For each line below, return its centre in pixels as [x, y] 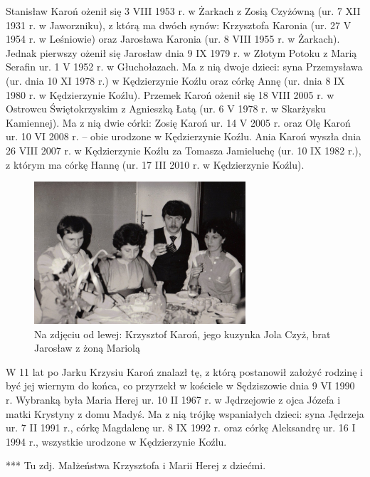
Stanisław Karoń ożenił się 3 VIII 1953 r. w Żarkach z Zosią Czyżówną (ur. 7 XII [183, 11]
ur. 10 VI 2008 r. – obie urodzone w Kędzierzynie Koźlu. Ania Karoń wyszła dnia [184, 136]
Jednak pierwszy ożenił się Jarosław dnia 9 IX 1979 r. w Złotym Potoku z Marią [181, 52]
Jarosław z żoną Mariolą [87, 348]
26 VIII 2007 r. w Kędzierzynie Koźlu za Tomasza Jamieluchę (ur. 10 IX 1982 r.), [184, 150]
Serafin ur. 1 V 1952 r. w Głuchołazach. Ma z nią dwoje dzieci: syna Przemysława [184, 67]
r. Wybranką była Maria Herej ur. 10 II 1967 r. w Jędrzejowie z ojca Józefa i [173, 400]
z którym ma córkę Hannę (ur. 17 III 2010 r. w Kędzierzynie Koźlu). [155, 164]
